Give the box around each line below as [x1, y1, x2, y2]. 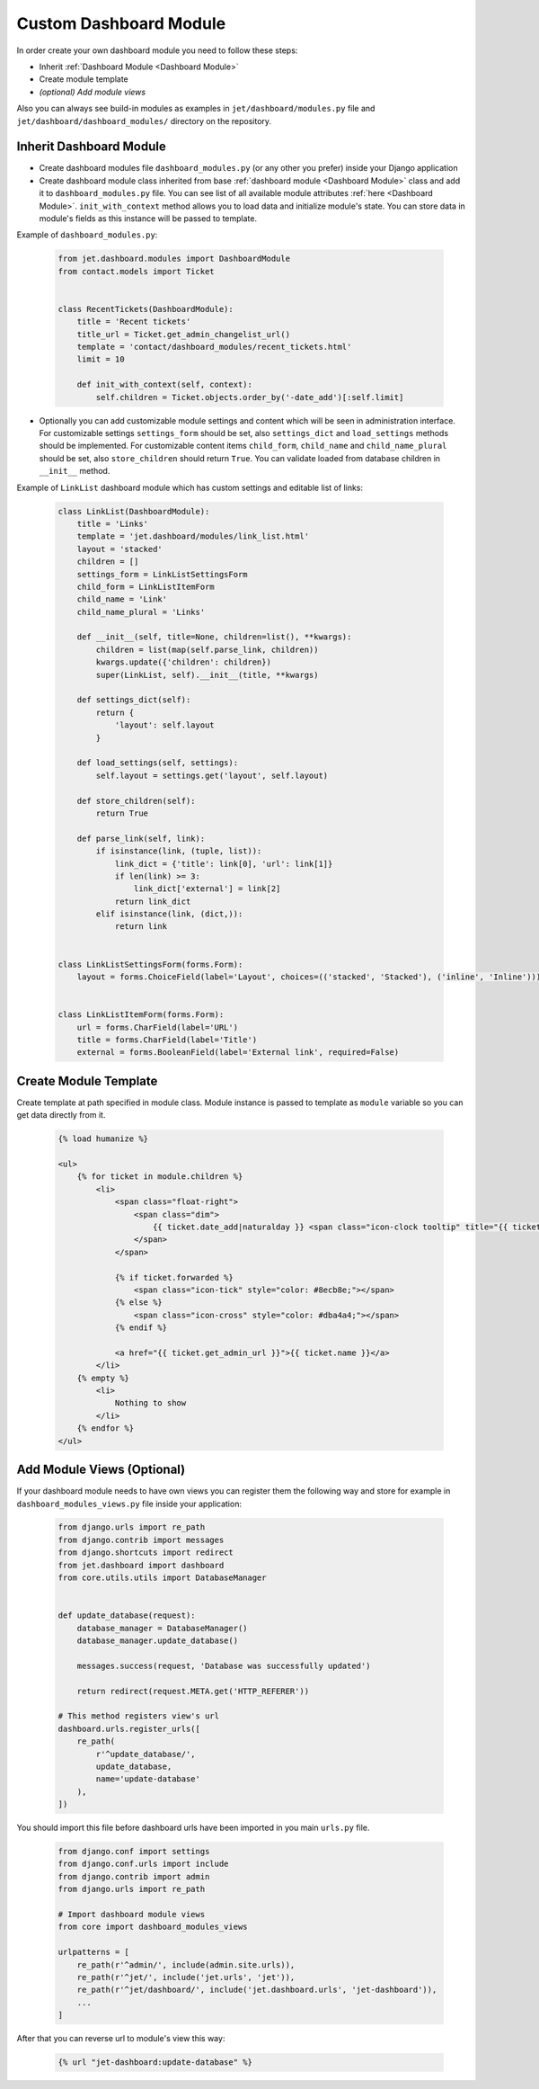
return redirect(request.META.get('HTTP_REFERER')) [76, 1686, 310, 1696]
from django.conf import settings [57, 1846, 210, 1857]
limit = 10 [76, 354, 125, 364]
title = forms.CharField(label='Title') [76, 1034, 258, 1045]
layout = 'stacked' [76, 544, 163, 554]
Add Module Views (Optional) [16, 1462, 186, 1477]
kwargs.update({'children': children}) [95, 657, 271, 667]
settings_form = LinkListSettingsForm [76, 569, 248, 579]
